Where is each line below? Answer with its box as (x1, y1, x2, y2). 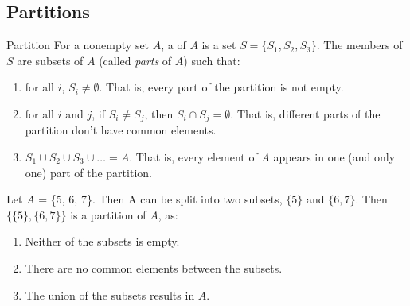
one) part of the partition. (25, 164, 152, 180)
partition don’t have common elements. (25, 122, 217, 138)
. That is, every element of (129, 149, 258, 165)
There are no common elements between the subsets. (25, 260, 283, 276)
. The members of (316, 37, 403, 53)
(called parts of (99, 52, 172, 68)
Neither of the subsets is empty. (25, 233, 180, 250)
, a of (161, 37, 186, 53)
